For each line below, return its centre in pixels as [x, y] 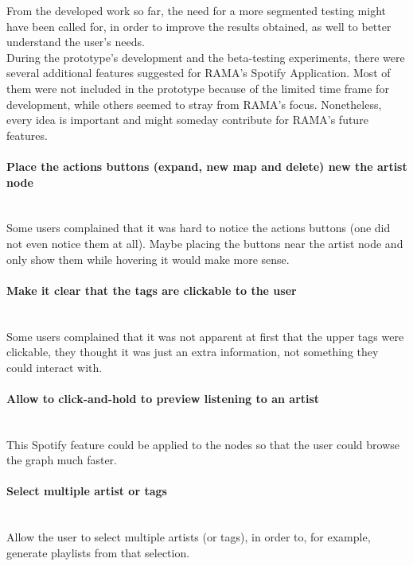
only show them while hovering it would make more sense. [148, 259]
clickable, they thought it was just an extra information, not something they [193, 352]
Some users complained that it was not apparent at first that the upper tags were [205, 336]
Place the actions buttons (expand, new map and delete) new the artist [207, 166]
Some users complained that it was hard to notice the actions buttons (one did [199, 228]
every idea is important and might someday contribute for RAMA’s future [187, 120]
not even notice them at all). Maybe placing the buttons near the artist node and [205, 243]
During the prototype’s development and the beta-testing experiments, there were [206, 57]
